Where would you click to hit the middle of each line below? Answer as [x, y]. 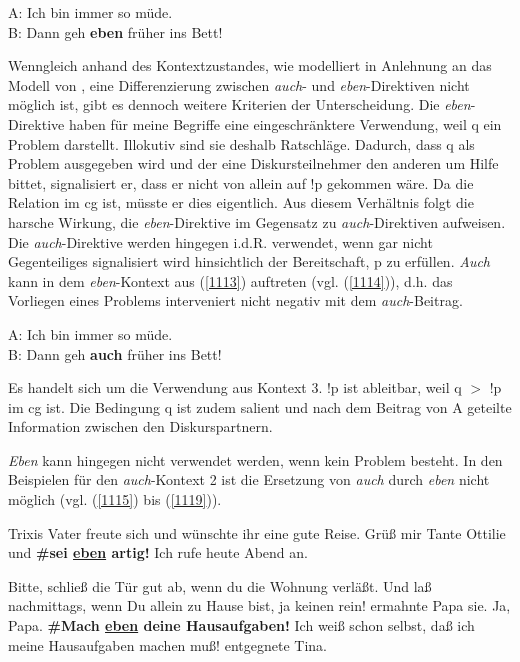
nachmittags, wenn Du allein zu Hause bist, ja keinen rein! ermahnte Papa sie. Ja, [259, 605]
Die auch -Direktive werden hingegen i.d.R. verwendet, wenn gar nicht [220, 241]
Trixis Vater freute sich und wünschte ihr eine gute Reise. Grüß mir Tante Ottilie [257, 532]
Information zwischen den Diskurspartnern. [140, 426]
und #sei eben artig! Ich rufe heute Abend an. [158, 552]
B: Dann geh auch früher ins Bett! [115, 353]
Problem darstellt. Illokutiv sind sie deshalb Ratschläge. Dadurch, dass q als [241, 143]
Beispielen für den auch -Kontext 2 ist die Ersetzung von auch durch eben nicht [249, 479]
